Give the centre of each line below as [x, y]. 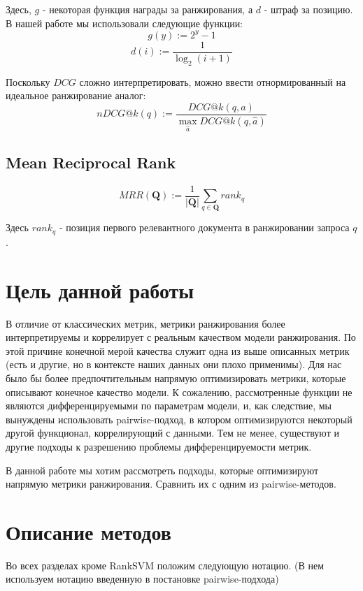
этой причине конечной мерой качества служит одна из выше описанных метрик [178, 350]
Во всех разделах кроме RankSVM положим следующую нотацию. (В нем [165, 565]
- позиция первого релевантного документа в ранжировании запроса [204, 227]
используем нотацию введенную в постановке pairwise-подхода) [142, 579]
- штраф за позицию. [308, 9]
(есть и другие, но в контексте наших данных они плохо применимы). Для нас [174, 364]
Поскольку [28, 81]
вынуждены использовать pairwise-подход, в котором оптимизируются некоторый [179, 419]
